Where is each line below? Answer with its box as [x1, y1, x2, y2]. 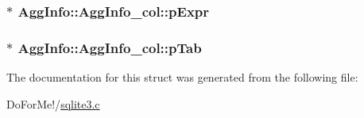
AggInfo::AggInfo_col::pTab [17, 37, 202, 57]
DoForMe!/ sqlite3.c [6, 95, 100, 112]
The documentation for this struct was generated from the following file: [6, 69, 358, 86]
